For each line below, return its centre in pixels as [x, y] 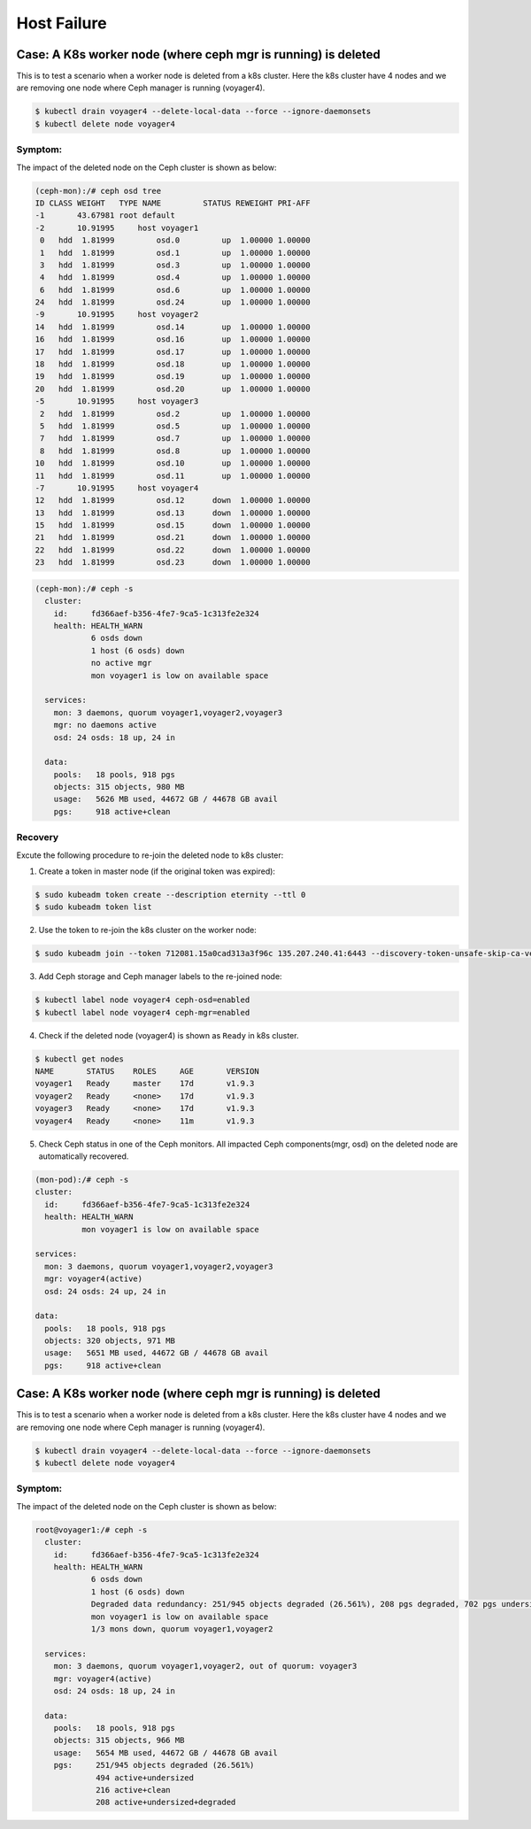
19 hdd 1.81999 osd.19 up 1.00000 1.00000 [173, 377]
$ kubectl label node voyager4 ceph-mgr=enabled [142, 1012]
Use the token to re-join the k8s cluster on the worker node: [147, 930]
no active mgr [121, 663]
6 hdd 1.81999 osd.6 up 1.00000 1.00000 [175, 289]
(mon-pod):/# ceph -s [82, 1179]
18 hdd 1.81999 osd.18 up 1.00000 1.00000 [173, 364]
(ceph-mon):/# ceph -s [84, 588]
